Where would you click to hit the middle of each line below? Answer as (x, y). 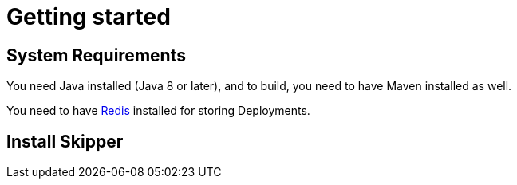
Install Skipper (65, 141)
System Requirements (96, 55)
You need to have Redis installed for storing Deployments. (158, 111)
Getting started (89, 17)
